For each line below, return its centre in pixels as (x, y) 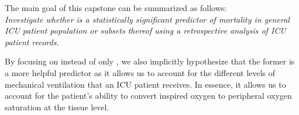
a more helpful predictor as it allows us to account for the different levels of (140, 72)
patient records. (32, 42)
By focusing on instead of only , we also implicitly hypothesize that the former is (150, 61)
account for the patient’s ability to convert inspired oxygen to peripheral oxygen (148, 96)
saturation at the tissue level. (57, 107)
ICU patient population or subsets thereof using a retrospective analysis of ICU (145, 30)
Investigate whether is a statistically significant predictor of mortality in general (147, 19)
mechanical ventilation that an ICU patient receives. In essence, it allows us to (145, 84)
